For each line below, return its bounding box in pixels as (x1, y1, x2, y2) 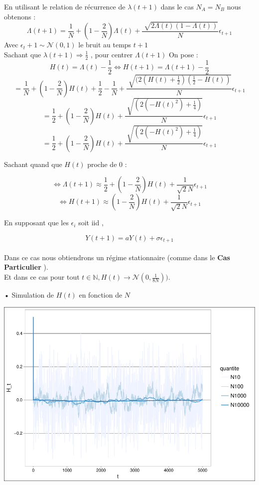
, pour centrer (91, 49, 133, 59)
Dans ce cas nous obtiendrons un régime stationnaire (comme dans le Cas (4, 252, 230, 262)
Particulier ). (4, 262, 48, 272)
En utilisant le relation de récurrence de (4, 1, 126, 11)
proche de (87, 159, 117, 169)
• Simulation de (4, 290, 54, 300)
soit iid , (78, 217, 104, 228)
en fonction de (79, 290, 123, 300)
